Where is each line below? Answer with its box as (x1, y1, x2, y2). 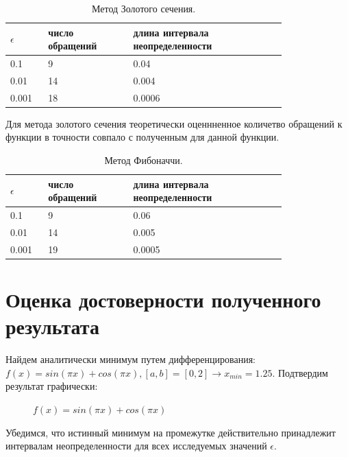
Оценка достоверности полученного (5, 285, 321, 313)
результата (5, 312, 99, 340)
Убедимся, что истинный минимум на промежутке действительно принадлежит (5, 425, 336, 439)
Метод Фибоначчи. (104, 153, 183, 167)
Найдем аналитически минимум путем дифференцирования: (5, 352, 256, 366)
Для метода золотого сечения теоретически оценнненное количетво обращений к (5, 116, 343, 130)
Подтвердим (277, 365, 328, 379)
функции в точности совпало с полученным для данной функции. (5, 130, 279, 144)
